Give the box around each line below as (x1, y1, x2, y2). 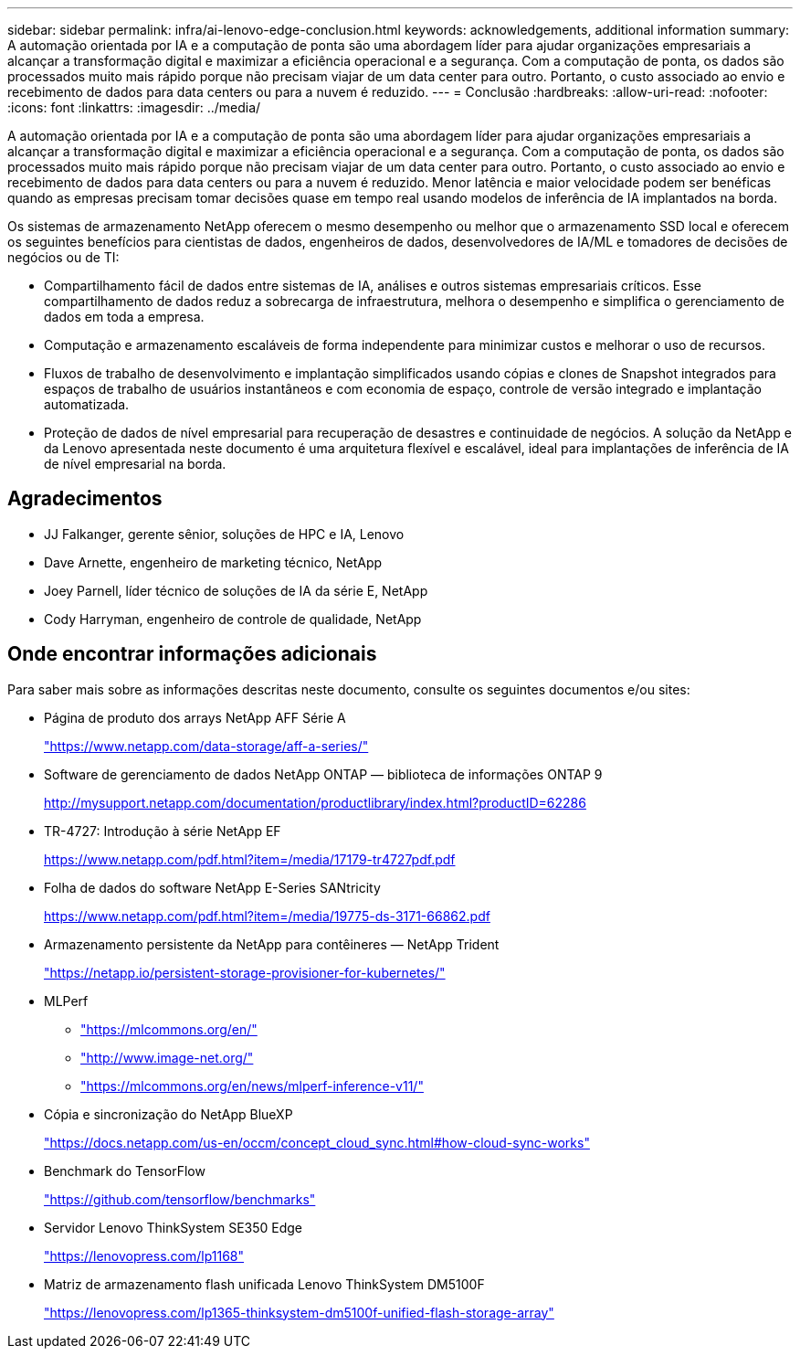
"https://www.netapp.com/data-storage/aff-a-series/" (44, 737, 369, 754)
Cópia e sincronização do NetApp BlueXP (44, 1106, 293, 1122)
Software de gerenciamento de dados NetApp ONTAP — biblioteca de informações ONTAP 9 (44, 766, 603, 782)
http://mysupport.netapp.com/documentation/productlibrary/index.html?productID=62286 (44, 794, 586, 810)
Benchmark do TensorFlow (44, 1162, 205, 1179)
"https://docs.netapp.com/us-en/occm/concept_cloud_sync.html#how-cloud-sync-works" (44, 1134, 590, 1150)
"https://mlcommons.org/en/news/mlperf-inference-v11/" (80, 1077, 424, 1094)
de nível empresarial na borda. (44, 456, 226, 471)
